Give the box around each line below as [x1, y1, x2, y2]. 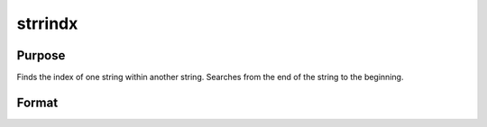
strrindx [16, 14, 78, 33]
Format [16, 95, 59, 110]
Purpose [16, 48, 66, 63]
